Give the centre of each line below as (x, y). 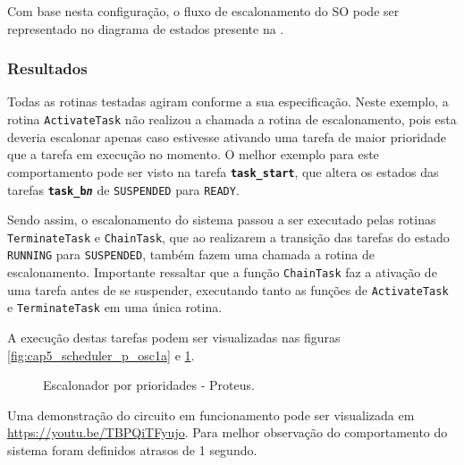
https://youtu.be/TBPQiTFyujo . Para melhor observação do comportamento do (228, 432)
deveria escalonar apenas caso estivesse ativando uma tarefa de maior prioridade (227, 136)
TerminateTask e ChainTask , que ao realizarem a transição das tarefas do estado (228, 237)
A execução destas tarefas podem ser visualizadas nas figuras (174, 338)
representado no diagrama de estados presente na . (146, 28)
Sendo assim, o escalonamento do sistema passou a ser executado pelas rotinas (222, 220)
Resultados (47, 68)
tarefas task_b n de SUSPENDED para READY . (123, 189)
